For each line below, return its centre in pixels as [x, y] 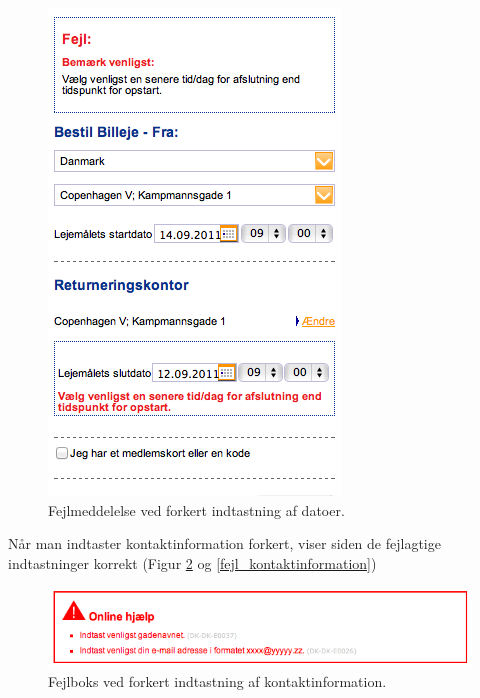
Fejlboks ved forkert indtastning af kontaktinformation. [217, 681]
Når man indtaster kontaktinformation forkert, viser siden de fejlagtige [224, 543]
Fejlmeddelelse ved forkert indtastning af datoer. [196, 509]
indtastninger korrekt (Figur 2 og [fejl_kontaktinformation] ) [192, 562]
